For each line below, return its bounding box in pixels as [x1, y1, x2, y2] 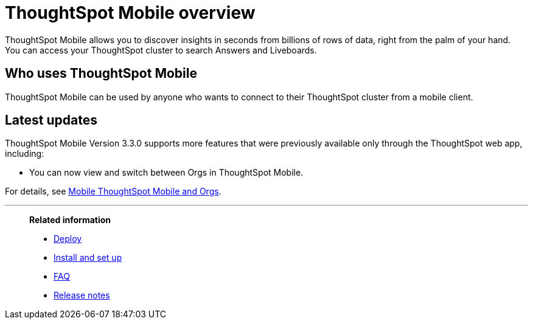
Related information [29, 215, 111, 226]
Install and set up [54, 252, 122, 263]
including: [5, 148, 44, 159]
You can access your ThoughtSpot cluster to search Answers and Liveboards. [5, 44, 317, 55]
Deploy [54, 233, 82, 244]
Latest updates [5, 112, 97, 128]
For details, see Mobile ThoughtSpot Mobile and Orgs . [5, 186, 221, 197]
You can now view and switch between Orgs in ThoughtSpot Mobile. [29, 167, 304, 178]
